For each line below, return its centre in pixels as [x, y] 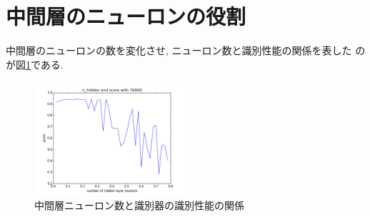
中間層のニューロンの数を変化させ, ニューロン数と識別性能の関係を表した [179, 50]
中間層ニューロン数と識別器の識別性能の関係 [139, 205]
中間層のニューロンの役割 [126, 16]
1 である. [45, 64]
